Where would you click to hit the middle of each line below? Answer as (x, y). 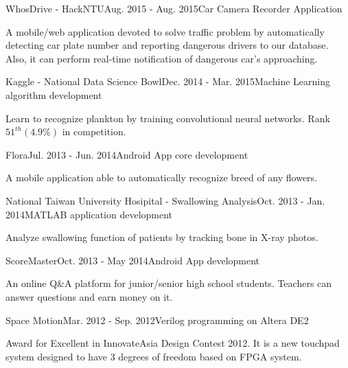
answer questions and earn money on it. (89, 296)
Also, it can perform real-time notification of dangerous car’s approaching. (162, 58)
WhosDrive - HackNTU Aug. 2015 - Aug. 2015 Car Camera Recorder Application (174, 8)
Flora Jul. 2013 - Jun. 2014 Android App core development (127, 154)
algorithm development (54, 94)
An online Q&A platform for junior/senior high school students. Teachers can (169, 283)
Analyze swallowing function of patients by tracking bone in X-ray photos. (162, 237)
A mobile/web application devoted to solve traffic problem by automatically (165, 31)
